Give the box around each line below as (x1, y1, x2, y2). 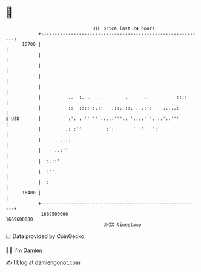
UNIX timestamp (103, 221, 142, 228)
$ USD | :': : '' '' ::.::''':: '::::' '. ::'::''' (5, 115, 180, 122)
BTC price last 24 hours (92, 25, 155, 32)
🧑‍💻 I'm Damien (5, 247, 43, 254)
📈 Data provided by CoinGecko (5, 233, 85, 240)
